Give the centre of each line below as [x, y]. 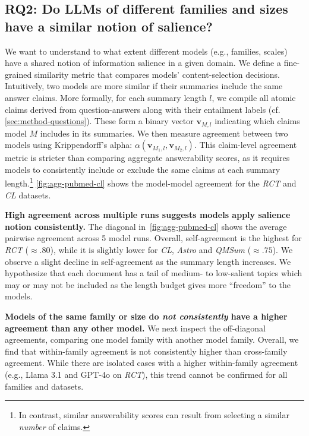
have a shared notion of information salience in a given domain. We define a [143, 63]
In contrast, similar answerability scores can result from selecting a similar [154, 415]
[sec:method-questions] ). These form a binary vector [99, 121]
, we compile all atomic [254, 97]
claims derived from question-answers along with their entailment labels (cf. [143, 109]
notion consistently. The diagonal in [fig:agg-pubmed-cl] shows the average [146, 226]
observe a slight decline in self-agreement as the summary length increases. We [148, 261]
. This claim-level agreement [245, 145]
